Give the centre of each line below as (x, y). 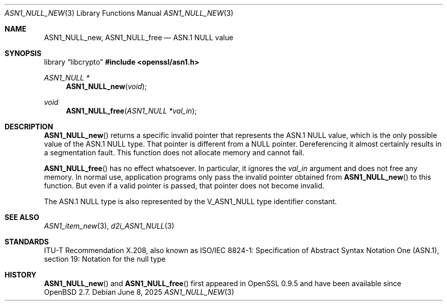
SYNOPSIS (23, 53)
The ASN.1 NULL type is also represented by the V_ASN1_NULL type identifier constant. (190, 201)
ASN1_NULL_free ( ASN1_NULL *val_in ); (131, 111)
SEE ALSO (22, 217)
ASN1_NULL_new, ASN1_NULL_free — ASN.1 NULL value (139, 37)
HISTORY (21, 275)
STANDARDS (27, 242)
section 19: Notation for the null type (105, 259)
